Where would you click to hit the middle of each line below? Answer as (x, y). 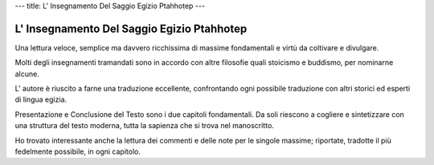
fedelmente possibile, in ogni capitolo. (78, 151)
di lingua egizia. (41, 99)
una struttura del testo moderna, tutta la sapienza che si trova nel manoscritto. (145, 126)
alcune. (27, 74)
